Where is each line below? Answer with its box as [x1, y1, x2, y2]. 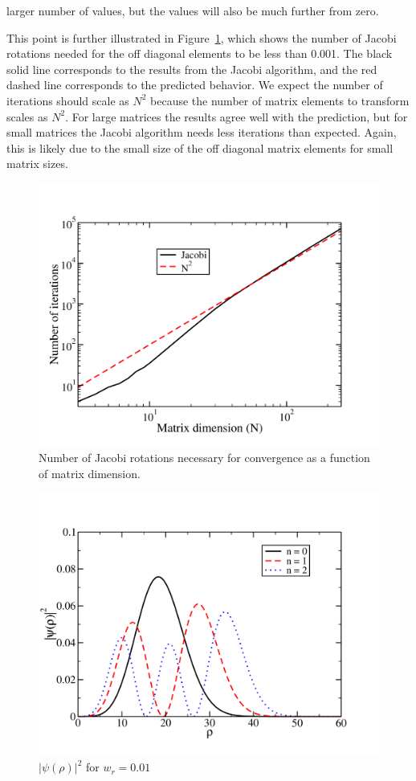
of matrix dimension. [39, 464, 141, 481]
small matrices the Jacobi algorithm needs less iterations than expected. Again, [6, 124, 397, 141]
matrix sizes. [6, 155, 68, 172]
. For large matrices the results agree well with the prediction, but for [65, 108, 408, 125]
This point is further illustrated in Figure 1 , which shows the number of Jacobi [6, 29, 397, 46]
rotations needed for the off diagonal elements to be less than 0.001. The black [6, 45, 393, 62]
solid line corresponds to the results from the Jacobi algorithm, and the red [6, 60, 377, 77]
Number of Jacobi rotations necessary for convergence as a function [39, 449, 370, 466]
